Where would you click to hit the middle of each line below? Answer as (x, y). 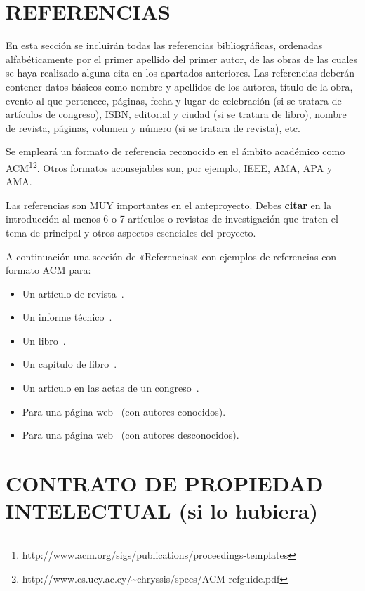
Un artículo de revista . (73, 293)
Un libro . (44, 340)
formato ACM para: (48, 270)
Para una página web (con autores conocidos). (124, 411)
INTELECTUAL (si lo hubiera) (162, 511)
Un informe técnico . (67, 317)
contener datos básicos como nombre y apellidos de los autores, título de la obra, (179, 86)
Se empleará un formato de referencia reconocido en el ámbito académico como (175, 151)
